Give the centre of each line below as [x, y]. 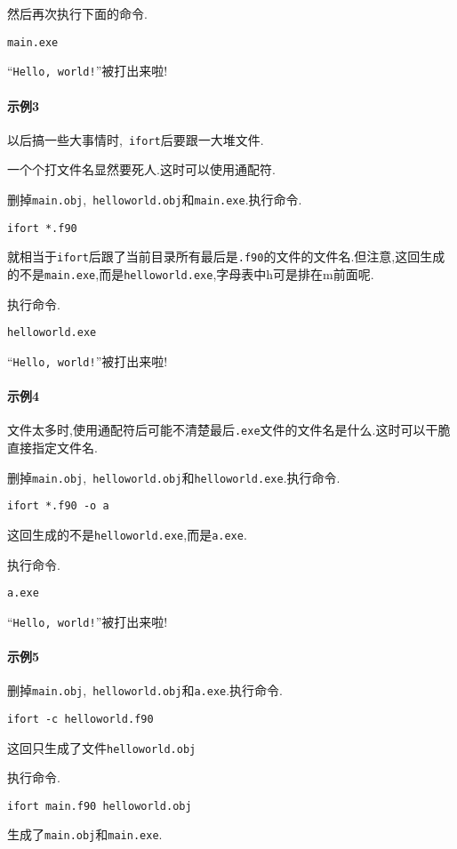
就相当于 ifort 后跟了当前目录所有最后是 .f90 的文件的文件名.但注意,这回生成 [226, 256]
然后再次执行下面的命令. [77, 13]
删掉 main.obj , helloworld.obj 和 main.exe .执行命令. [155, 199]
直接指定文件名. [52, 447]
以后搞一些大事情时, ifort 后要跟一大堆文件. [136, 139]
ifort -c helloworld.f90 [80, 719]
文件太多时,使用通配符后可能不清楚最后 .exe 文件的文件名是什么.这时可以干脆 [229, 430]
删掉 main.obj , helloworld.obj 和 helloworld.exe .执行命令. [174, 477]
